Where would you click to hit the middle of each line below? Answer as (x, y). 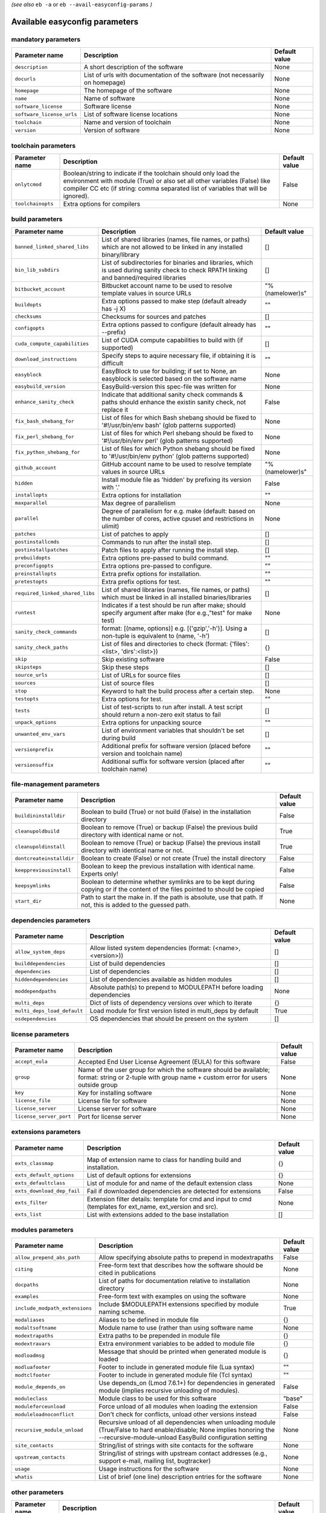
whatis (24, 1477)
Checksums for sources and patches (154, 317)
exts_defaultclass (40, 1183)
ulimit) (110, 526)
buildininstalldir (40, 816)
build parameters (37, 219)
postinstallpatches (42, 550)
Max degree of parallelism (139, 503)
